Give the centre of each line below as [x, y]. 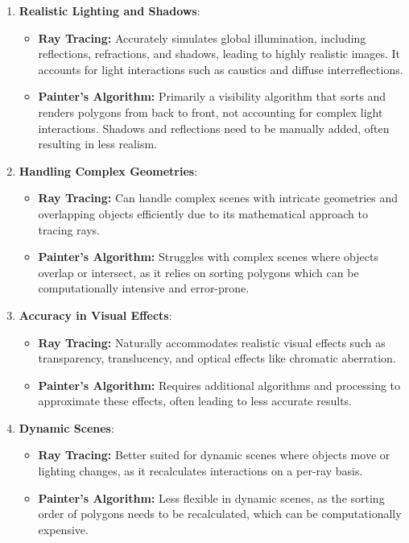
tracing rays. [69, 229]
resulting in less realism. [97, 144]
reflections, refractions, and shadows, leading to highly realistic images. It [219, 54]
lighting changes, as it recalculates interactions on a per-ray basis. [200, 471]
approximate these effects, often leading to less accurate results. [195, 401]
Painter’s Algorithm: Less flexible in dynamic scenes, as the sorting [211, 497]
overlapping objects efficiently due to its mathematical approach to [203, 213]
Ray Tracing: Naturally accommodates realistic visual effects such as [212, 342]
